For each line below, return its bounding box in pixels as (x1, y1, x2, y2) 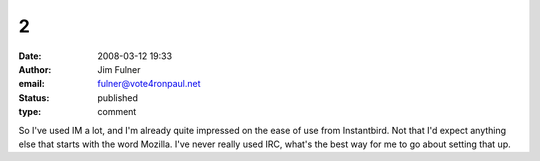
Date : (18, 50, 42, 62)
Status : (18, 91, 50, 104)
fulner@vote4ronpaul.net (97, 78, 201, 90)
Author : (18, 63, 52, 75)
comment (97, 106, 137, 118)
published (97, 91, 139, 104)
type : (18, 106, 42, 118)
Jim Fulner (97, 63, 141, 75)
